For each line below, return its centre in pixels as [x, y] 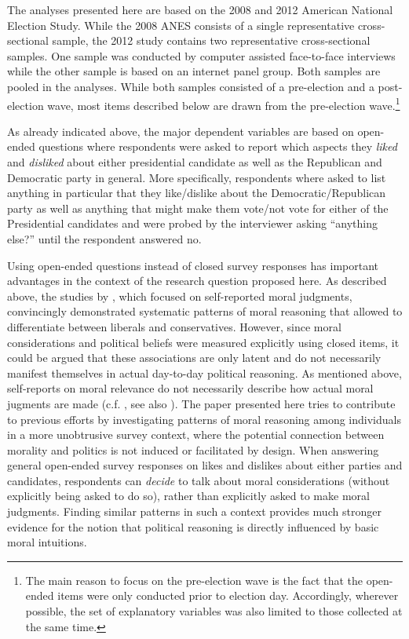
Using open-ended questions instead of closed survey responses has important [193, 265]
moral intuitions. [47, 542]
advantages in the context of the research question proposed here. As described [197, 281]
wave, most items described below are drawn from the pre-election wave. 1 [224, 104]
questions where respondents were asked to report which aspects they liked [218, 146]
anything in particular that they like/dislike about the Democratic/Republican [197, 193]
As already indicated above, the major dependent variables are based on [181, 131]
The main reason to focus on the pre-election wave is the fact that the [194, 580]
